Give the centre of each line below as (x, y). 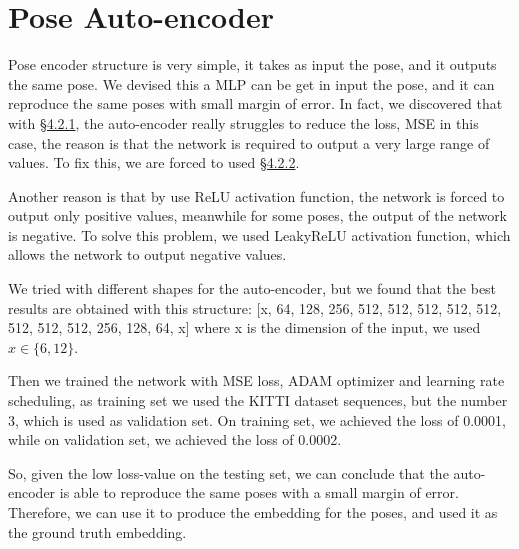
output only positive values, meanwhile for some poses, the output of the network (258, 215)
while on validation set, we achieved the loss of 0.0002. (175, 439)
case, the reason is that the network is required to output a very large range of (249, 142)
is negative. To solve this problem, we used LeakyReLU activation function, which (259, 234)
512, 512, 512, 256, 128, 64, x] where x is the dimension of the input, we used (244, 327)
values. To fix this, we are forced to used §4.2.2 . (154, 162)
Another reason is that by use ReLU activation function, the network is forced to (256, 195)
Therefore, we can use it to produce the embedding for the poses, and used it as (253, 512)
